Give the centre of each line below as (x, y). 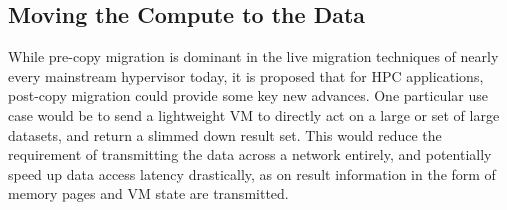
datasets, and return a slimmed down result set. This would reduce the (225, 134)
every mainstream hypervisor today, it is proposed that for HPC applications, (246, 75)
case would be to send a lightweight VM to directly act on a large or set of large (254, 114)
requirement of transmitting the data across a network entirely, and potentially (250, 154)
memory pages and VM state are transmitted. (148, 193)
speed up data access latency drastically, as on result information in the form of (252, 173)
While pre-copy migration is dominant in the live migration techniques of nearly (253, 56)
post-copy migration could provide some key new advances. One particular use (248, 95)
